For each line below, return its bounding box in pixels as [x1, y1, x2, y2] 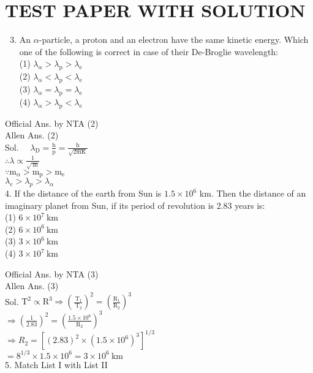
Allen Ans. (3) [5, 279, 59, 292]
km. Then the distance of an [199, 187, 306, 200]
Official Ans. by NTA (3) [5, 267, 99, 280]
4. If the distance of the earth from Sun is [5, 187, 162, 200]
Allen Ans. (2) [5, 129, 59, 141]
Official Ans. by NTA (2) [5, 116, 99, 129]
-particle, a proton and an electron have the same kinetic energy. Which [39, 33, 309, 46]
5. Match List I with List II [5, 358, 108, 371]
